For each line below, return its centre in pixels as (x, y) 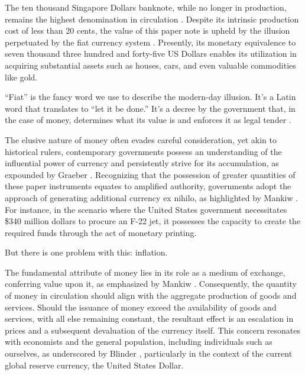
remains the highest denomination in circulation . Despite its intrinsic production (152, 19)
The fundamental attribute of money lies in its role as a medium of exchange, (145, 272)
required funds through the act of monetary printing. (101, 232)
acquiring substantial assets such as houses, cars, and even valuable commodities (150, 65)
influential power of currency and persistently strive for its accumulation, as (142, 163)
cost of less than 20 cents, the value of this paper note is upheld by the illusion (147, 30)
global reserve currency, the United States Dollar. (94, 365)
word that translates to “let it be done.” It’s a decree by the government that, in (150, 108)
